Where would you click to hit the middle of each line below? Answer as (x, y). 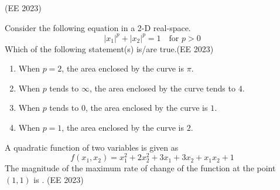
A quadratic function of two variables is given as (92, 147)
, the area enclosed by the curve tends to (162, 88)
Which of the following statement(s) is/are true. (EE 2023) (109, 48)
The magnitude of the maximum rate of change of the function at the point (140, 168)
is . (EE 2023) (59, 180)
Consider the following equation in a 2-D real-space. (98, 27)
